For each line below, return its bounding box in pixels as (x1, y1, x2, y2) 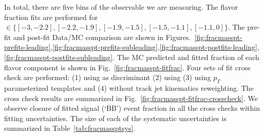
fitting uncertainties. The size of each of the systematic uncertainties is (4, 112, 227, 123)
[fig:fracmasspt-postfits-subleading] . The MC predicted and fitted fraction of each (4, 51, 259, 62)
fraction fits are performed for (4, 11, 98, 22)
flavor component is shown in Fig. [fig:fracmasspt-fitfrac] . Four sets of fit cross (4, 62, 251, 72)
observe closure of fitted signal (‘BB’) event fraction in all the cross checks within (4, 103, 260, 113)
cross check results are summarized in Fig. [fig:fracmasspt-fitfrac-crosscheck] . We (4, 92, 258, 103)
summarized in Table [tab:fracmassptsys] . (4, 123, 136, 133)
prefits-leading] (4, 42, 51, 52)
